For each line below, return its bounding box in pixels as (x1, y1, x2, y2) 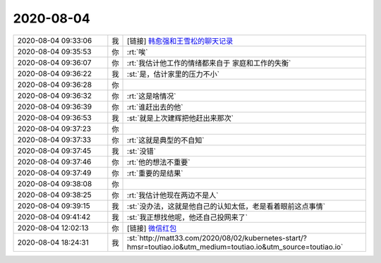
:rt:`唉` (127, 47, 148, 56)
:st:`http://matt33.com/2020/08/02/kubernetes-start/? (127, 233, 307, 243)
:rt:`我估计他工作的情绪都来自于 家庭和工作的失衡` (127, 58, 291, 68)
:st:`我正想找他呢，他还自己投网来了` (127, 212, 248, 222)
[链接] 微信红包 (127, 223, 177, 233)
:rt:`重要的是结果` (127, 168, 183, 178)
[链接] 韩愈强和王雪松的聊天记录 (127, 36, 234, 46)
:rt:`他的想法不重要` (127, 157, 190, 167)
